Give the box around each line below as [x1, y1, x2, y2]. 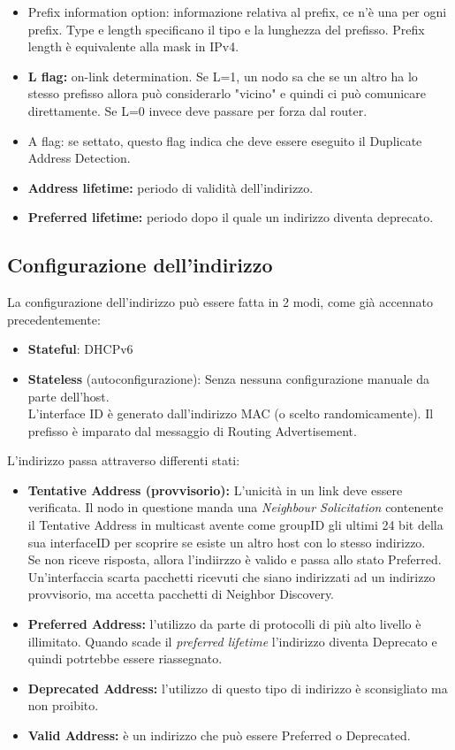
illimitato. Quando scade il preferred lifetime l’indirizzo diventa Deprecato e [27, 631, 437, 650]
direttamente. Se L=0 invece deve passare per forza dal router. [27, 101, 368, 119]
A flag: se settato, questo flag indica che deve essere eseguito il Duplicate [27, 131, 422, 149]
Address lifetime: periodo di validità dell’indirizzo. [27, 178, 314, 196]
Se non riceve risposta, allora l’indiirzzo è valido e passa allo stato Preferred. [27, 550, 442, 569]
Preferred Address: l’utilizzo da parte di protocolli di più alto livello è [27, 615, 421, 633]
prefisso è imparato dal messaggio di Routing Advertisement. [27, 421, 357, 440]
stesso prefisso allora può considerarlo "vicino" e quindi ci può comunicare [27, 84, 426, 103]
